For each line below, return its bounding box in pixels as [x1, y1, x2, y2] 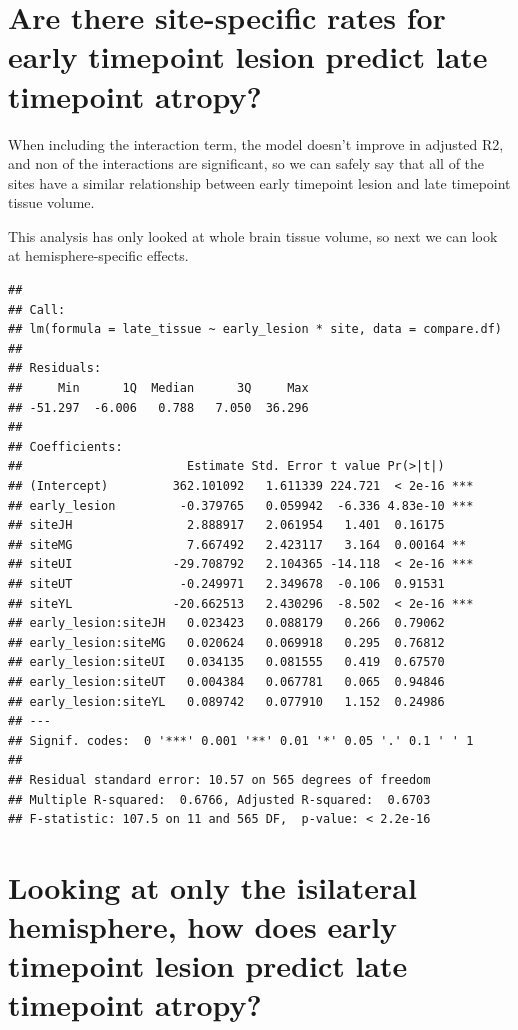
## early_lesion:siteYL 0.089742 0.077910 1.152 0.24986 [8, 694, 445, 709]
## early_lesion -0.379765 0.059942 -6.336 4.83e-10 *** [8, 498, 474, 513]
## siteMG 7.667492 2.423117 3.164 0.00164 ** [8, 537, 467, 552]
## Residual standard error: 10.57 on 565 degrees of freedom [8, 772, 431, 787]
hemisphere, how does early [8, 906, 398, 947]
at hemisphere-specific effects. [8, 245, 189, 266]
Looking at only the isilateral [8, 866, 417, 907]
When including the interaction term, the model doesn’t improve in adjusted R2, [8, 133, 504, 154]
